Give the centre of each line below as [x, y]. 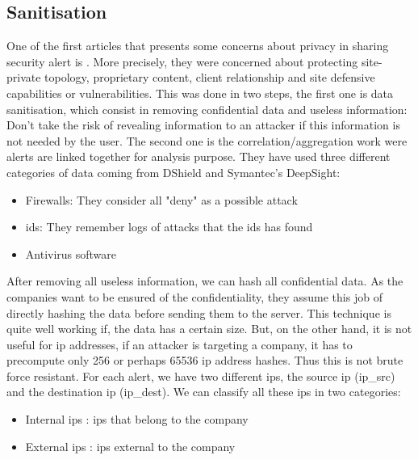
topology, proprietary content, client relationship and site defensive [210, 77]
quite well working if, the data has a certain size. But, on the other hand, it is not [209, 329]
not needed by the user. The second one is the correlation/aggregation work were [207, 140]
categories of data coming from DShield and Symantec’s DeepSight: [173, 172]
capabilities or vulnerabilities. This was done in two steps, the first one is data [200, 93]
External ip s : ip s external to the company [130, 446]
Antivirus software [71, 253]
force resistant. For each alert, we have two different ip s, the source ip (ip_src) [201, 376]
